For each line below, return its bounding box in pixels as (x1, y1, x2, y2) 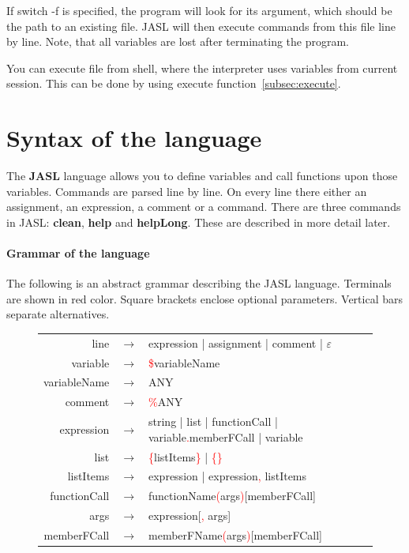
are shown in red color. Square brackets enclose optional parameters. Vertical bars (6, 290, 403, 307)
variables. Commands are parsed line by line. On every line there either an (6, 182, 367, 199)
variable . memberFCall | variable (148, 428, 303, 445)
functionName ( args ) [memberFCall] (148, 487, 316, 504)
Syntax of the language (6, 122, 262, 154)
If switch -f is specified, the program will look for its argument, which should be (6, 2, 392, 18)
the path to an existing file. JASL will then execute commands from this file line (6, 17, 396, 34)
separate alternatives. (6, 306, 110, 322)
